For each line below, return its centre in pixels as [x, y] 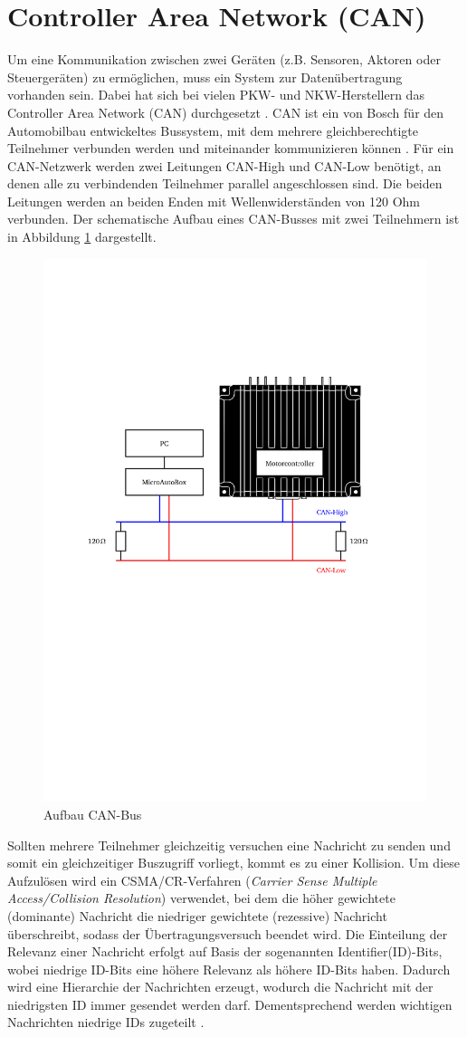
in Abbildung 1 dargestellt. [82, 237]
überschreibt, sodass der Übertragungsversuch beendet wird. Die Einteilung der [228, 933]
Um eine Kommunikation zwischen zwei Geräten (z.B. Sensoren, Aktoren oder [224, 59]
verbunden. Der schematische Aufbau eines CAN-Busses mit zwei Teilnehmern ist [233, 219]
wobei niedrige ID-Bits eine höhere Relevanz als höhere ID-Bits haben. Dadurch [229, 969]
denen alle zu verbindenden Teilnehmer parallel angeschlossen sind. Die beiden [225, 183]
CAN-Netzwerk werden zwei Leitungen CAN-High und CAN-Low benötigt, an [224, 165]
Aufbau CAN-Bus [93, 814]
